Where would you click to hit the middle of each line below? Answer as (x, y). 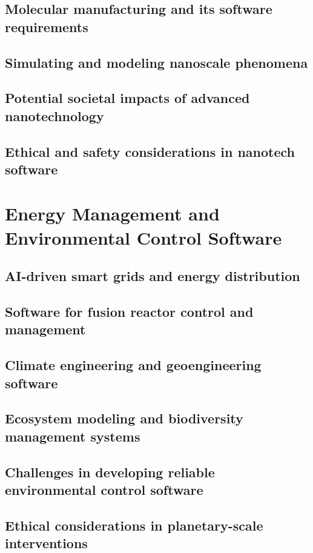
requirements (47, 26)
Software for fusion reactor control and (129, 312)
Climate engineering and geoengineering (133, 365)
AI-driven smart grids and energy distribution (153, 276)
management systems (73, 436)
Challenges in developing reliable (110, 472)
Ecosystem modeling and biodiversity (124, 418)
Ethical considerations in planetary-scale (134, 525)
